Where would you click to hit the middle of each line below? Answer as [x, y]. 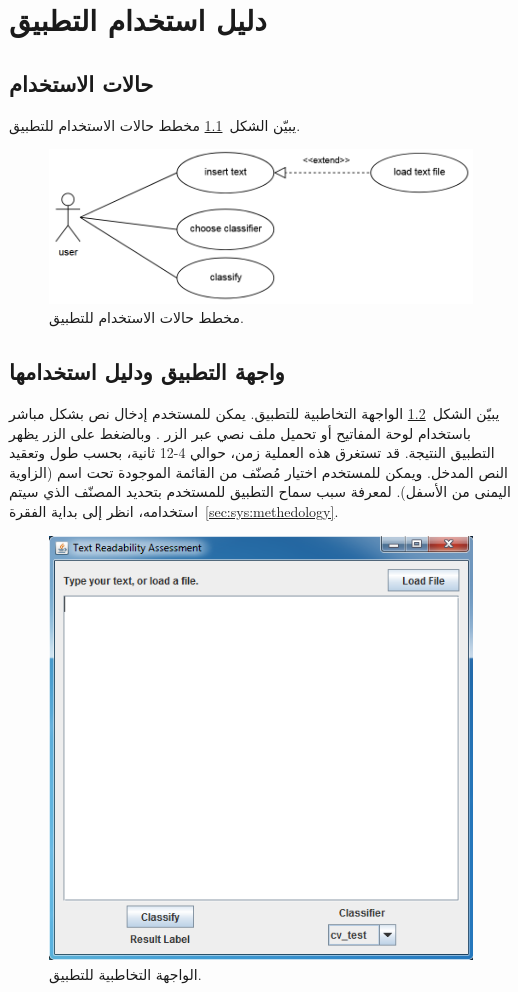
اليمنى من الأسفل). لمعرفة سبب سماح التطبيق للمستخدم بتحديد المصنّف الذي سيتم [260, 491]
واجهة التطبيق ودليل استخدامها [147, 371]
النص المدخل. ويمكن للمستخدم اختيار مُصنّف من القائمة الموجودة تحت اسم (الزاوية [258, 471]
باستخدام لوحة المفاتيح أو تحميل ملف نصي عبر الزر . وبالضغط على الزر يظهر [240, 432]
